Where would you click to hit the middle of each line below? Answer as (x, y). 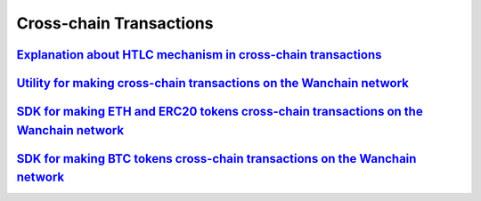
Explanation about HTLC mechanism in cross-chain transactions (199, 55)
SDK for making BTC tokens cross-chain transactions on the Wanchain (216, 159)
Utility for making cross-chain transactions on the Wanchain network (212, 83)
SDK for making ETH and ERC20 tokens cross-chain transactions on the (220, 112)
